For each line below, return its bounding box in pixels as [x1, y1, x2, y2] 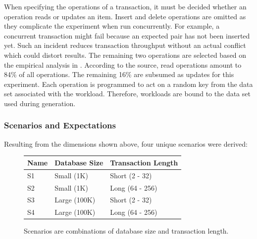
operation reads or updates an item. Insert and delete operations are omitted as [4, 11, 246, 21]
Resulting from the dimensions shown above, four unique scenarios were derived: [4, 138, 248, 149]
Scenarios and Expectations [4, 119, 116, 131]
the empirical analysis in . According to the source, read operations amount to [4, 59, 242, 70]
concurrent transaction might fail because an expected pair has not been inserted [4, 30, 250, 40]
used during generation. [4, 98, 76, 108]
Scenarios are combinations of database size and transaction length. [24, 226, 229, 236]
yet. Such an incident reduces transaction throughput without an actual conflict [4, 40, 246, 50]
